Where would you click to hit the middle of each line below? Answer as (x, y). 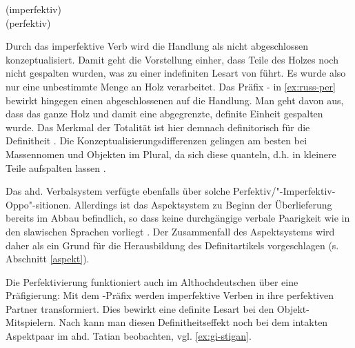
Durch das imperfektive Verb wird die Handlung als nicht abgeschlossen (157, 46)
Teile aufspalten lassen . (56, 167)
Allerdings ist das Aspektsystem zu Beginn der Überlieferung (203, 204)
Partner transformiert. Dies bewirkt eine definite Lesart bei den (140, 308)
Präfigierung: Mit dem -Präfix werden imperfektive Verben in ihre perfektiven (170, 295)
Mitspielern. (31, 322)
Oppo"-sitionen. (39, 204)
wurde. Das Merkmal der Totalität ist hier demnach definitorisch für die (158, 127)
